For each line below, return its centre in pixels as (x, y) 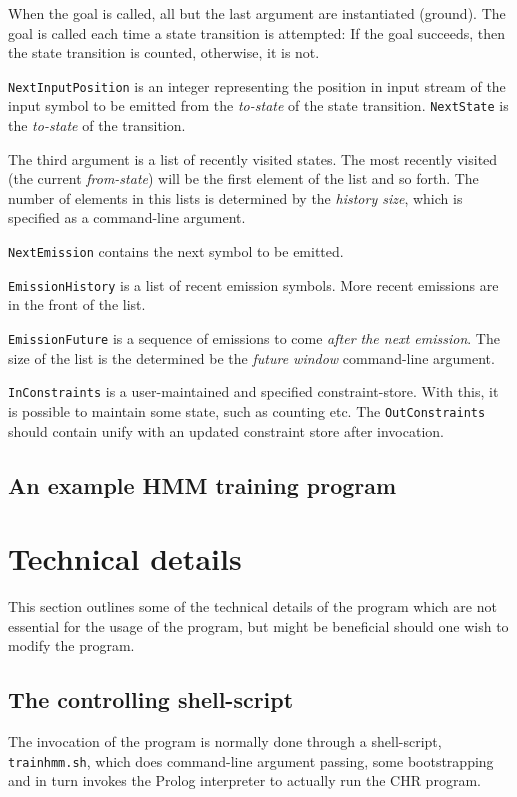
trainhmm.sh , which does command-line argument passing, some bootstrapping (251, 760)
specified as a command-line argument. (127, 217)
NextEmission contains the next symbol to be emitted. (176, 251)
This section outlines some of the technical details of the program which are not (252, 606)
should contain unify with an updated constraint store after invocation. (226, 430)
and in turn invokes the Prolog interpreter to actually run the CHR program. (244, 780)
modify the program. (71, 645)
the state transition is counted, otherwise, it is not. (164, 52)
